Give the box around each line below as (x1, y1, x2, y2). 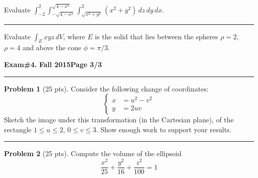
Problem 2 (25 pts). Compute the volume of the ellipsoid (4, 148, 182, 159)
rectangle (4, 124, 32, 134)
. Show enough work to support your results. (96, 124, 232, 134)
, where (63, 31, 85, 41)
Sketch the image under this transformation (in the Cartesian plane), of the (4, 114, 234, 125)
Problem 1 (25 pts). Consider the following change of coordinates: (4, 83, 209, 93)
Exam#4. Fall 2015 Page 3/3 (4, 59, 102, 70)
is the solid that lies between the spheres (95, 31, 218, 41)
